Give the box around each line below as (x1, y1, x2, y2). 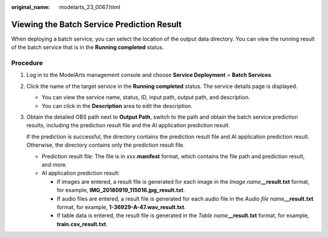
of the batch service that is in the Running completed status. (11, 44, 164, 51)
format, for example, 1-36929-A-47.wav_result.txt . (56, 203, 186, 210)
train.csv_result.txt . (56, 220, 108, 227)
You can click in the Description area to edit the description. (41, 102, 193, 109)
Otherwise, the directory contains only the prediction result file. (26, 141, 185, 149)
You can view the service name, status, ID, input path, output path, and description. (41, 94, 250, 101)
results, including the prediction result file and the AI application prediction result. (26, 122, 230, 129)
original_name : (11, 4, 50, 10)
